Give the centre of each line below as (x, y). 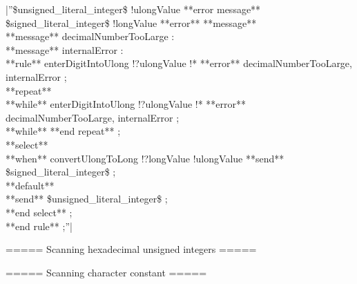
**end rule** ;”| (39, 226)
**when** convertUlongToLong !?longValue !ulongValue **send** (145, 158)
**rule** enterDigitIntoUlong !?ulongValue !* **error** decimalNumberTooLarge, (179, 63)
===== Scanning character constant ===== (106, 272)
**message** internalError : (65, 49)
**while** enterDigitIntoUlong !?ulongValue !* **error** (126, 104)
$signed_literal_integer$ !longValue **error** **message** (131, 22)
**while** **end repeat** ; (63, 131)
